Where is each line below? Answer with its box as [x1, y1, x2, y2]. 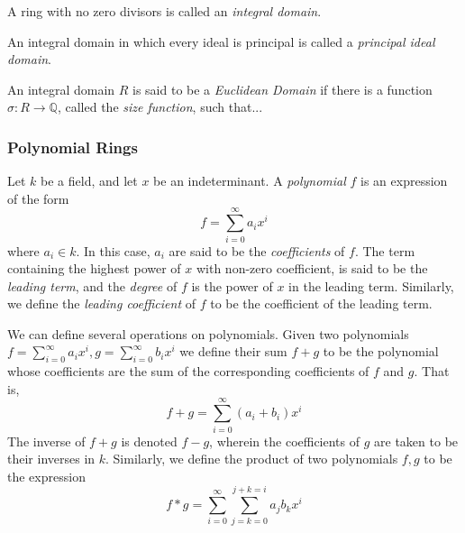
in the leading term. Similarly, [288, 276, 454, 295]
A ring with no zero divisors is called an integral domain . [7, 2, 322, 20]
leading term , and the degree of [7, 276, 178, 295]
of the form [7, 188, 69, 207]
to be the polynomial [323, 342, 439, 361]
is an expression [360, 171, 448, 190]
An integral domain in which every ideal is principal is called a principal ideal [7, 32, 435, 51]
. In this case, [76, 241, 150, 260]
